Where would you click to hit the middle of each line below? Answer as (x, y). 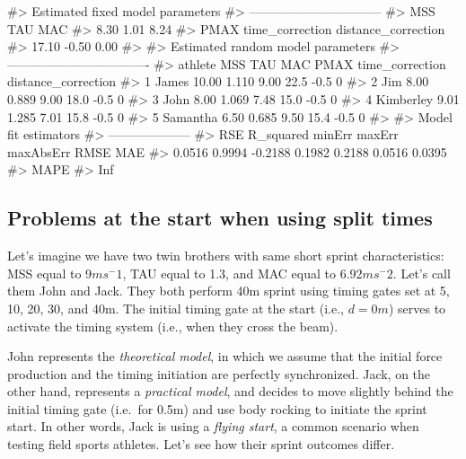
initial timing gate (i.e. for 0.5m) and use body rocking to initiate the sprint (217, 408)
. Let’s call (422, 273)
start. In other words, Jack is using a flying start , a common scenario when (213, 426)
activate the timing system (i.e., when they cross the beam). (173, 326)
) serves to (417, 308)
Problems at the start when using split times (220, 218)
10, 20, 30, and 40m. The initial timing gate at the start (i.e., (176, 308)
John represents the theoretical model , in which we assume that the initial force (225, 356)
